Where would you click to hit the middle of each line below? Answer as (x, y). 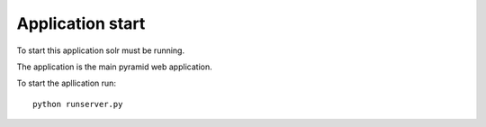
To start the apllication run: (67, 83)
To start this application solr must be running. (100, 50)
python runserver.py (78, 104)
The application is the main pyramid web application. (114, 67)
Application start (81, 23)
